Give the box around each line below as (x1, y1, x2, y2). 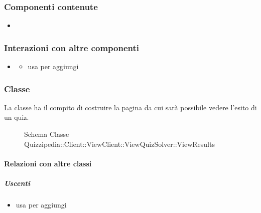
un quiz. (4, 112, 29, 122)
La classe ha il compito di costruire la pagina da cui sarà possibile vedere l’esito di (4, 102, 257, 112)
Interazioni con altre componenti (4, 41, 139, 54)
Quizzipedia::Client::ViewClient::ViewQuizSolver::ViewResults (24, 138, 215, 149)
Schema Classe (24, 129, 69, 139)
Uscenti (4, 178, 30, 188)
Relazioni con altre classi (4, 158, 92, 168)
